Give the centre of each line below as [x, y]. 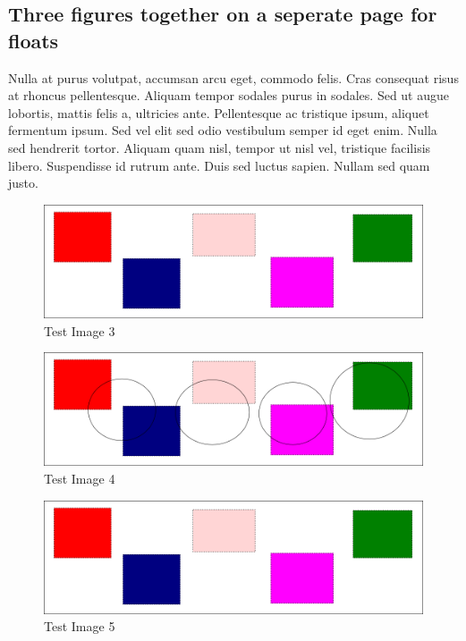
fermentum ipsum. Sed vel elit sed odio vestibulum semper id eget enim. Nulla [223, 130]
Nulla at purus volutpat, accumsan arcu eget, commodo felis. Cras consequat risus [233, 77]
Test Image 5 [80, 626]
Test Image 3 [80, 330]
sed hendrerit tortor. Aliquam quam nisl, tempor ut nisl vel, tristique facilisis [220, 147]
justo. [23, 183]
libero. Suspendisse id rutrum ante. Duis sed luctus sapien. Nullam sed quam [219, 165]
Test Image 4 [80, 478]
